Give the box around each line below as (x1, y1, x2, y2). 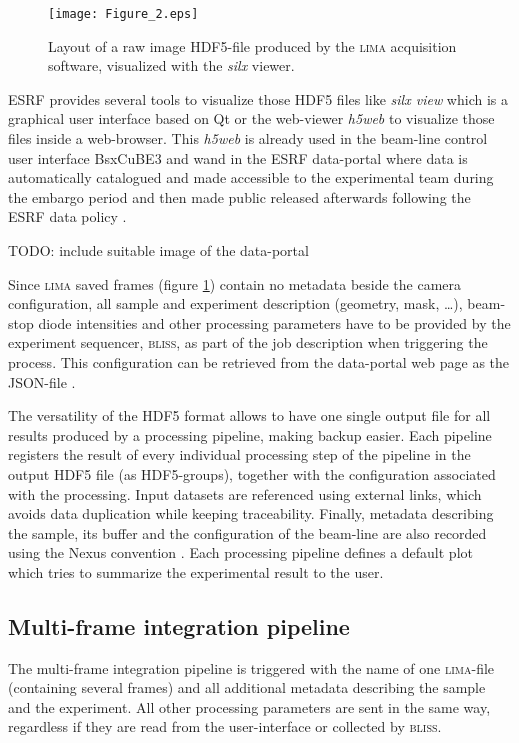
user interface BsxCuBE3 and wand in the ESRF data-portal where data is (8, 147, 468, 168)
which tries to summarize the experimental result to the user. (8, 561, 384, 582)
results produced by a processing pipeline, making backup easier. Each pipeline (8, 424, 492, 445)
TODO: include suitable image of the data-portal (8, 240, 309, 260)
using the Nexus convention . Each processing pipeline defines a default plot (8, 542, 473, 563)
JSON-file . (8, 371, 76, 392)
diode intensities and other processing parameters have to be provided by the (38, 312, 511, 333)
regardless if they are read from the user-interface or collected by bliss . (8, 716, 442, 737)
